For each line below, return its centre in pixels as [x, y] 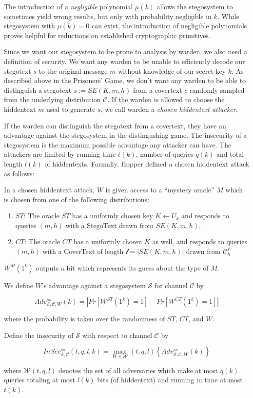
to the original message [73, 71]
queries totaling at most [40, 380]
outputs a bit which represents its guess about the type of [122, 267]
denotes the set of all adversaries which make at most [138, 370]
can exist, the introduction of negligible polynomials [169, 26]
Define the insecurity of [39, 335]
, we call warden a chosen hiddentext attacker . [169, 109]
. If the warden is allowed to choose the [166, 99]
